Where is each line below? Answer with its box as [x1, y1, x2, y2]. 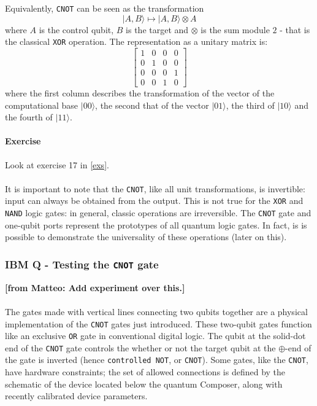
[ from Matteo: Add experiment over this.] [5, 281, 185, 294]
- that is [280, 23, 310, 36]
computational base [5, 98, 78, 111]
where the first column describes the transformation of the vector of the [5, 87, 275, 100]
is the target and [126, 23, 189, 36]
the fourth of [5, 111, 53, 123]
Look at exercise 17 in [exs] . [5, 158, 109, 171]
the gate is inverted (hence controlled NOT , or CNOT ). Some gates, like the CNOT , [5, 353, 308, 366]
